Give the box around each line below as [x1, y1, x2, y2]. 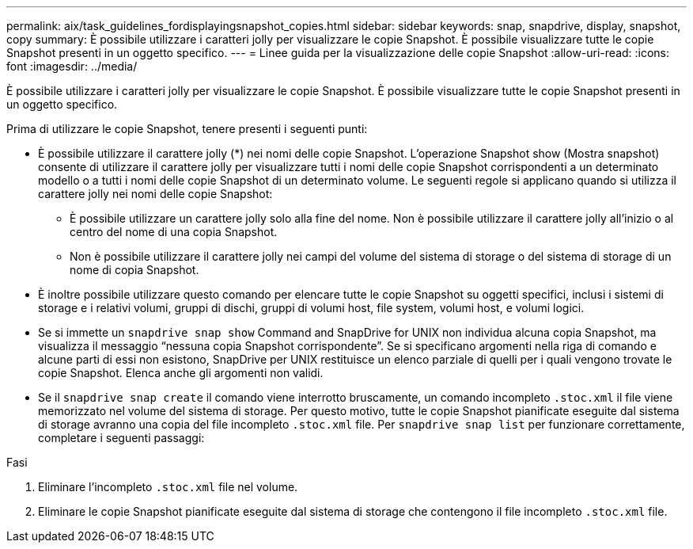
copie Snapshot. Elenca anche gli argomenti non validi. [38, 366, 324, 379]
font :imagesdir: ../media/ [6, 59, 138, 73]
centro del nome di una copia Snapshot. [70, 225, 278, 238]
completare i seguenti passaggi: [38, 431, 205, 444]
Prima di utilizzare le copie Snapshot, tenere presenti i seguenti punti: [6, 122, 368, 135]
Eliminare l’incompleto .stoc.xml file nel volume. [38, 480, 298, 494]
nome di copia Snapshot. [70, 263, 199, 276]
